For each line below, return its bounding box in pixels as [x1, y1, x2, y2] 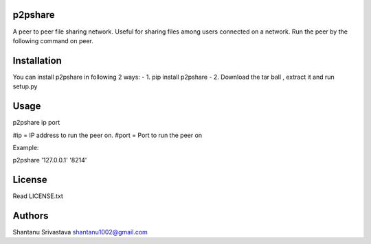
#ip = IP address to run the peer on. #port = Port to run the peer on [12, 131, 203, 139]
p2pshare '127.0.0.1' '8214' [12, 156, 87, 164]
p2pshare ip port [12, 119, 60, 127]
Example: [12, 143, 39, 151]
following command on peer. [12, 36, 94, 45]
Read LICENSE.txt [12, 192, 63, 200]
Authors [12, 210, 49, 221]
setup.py [12, 82, 38, 90]
